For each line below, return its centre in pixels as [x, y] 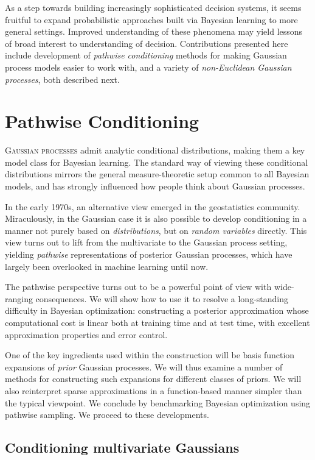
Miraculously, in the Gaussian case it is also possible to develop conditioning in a [156, 218]
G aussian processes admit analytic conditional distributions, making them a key [155, 150]
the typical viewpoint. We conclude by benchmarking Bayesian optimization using [158, 402]
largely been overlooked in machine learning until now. [107, 266]
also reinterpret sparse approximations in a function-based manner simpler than [154, 390]
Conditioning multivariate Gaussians [122, 448]
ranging [19, 298]
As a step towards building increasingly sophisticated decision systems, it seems [153, 7]
